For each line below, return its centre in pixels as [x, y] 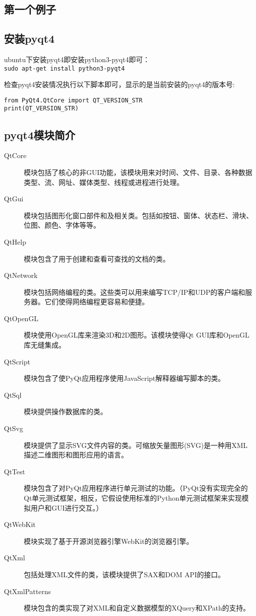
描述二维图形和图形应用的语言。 [76, 455]
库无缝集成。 [45, 345]
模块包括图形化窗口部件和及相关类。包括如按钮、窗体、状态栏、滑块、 [138, 215]
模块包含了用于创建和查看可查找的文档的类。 [97, 258]
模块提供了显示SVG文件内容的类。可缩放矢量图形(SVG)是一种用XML [136, 445]
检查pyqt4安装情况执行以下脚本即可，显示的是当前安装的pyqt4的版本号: [120, 84]
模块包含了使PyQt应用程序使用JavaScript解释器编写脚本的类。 [125, 378]
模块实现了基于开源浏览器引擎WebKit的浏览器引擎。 [109, 541]
